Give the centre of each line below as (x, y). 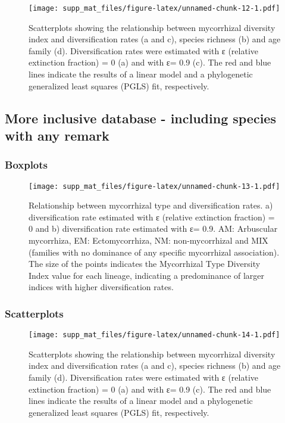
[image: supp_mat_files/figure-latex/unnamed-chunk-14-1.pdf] (154, 335)
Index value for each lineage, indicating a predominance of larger (147, 275)
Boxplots (26, 165)
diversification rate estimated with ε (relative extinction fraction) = (152, 217)
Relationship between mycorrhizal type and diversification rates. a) (151, 205)
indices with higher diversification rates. (101, 287)
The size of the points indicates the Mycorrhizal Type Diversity (145, 264)
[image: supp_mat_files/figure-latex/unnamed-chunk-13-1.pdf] (154, 186)
